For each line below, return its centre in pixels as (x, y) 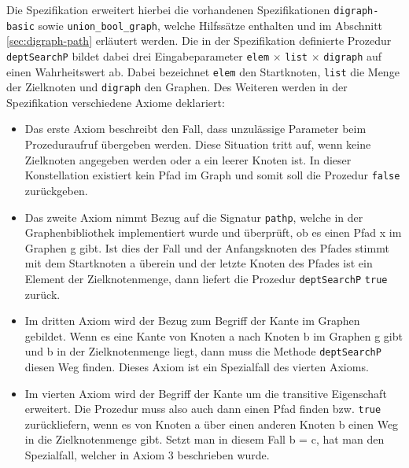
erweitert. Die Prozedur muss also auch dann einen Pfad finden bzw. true (203, 409)
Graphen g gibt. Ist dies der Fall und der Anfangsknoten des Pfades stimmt (207, 247)
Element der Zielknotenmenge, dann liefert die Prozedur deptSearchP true (206, 278)
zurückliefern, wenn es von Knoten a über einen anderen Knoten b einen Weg (212, 424)
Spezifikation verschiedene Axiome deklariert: (116, 102)
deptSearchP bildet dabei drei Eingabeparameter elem (138, 55)
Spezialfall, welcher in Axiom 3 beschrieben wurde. (147, 455)
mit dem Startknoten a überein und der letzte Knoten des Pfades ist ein (199, 263)
